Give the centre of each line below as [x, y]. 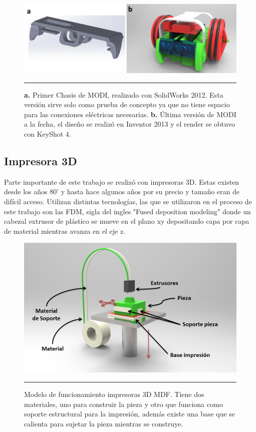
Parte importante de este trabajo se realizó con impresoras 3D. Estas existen [122, 181]
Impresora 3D [41, 161]
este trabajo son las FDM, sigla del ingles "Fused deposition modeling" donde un [127, 211]
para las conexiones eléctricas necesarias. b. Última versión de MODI [130, 114]
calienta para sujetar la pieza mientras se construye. [104, 423]
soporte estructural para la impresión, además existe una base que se [130, 414]
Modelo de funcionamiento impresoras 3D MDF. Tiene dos [114, 394]
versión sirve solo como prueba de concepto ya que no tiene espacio [127, 104]
